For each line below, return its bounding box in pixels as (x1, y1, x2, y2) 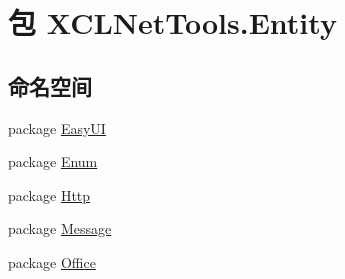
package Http (8, 184, 91, 205)
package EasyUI (8, 117, 106, 138)
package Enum (8, 151, 98, 172)
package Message (8, 218, 112, 239)
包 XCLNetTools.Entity (8, 2, 337, 43)
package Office (8, 251, 96, 272)
